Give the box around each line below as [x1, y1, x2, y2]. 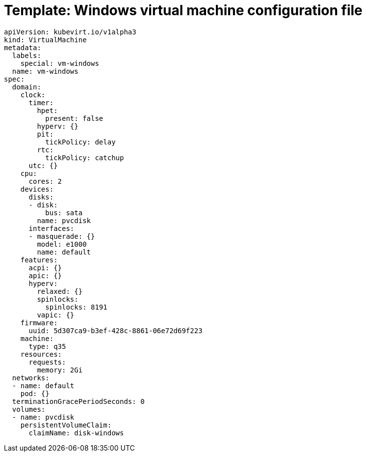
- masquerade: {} [28, 232, 95, 240]
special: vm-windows [20, 59, 99, 67]
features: [20, 256, 58, 264]
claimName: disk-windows [28, 428, 124, 437]
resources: [20, 350, 62, 358]
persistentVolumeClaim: [20, 421, 112, 429]
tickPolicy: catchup [45, 153, 124, 162]
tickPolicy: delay [45, 138, 116, 146]
